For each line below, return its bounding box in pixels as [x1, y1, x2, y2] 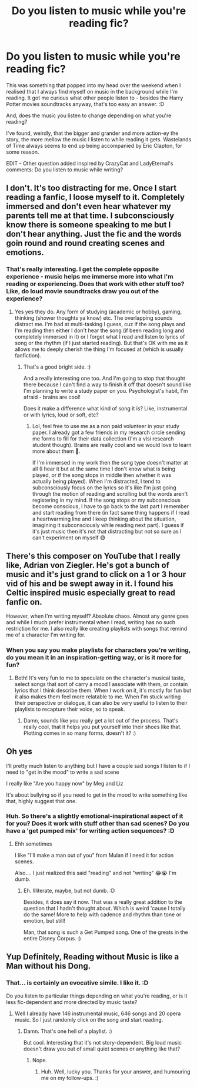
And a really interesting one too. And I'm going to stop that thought [23, 375, 185, 382]
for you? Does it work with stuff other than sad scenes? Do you [6, 820, 189, 828]
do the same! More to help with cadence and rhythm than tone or [23, 911, 182, 918]
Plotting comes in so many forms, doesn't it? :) [23, 729, 136, 737]
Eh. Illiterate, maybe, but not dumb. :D [23, 887, 115, 894]
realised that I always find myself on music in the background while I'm [6, 88, 178, 95]
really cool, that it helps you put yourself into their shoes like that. [23, 723, 182, 730]
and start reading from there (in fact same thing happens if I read [32, 509, 190, 516]
